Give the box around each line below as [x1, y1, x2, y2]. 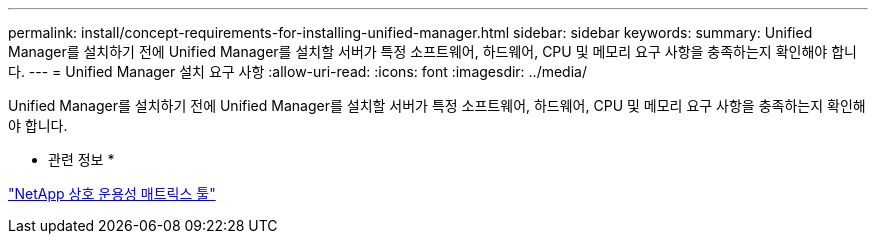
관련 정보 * [48, 151, 115, 168]
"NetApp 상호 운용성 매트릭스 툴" [8, 185, 216, 202]
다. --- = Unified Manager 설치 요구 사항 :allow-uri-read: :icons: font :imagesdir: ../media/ [8, 63, 587, 80]
